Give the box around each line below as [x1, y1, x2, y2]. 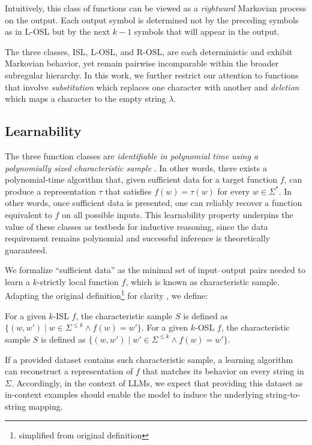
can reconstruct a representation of [5, 365, 133, 377]
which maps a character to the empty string [5, 92, 166, 105]
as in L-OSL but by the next [5, 25, 110, 38]
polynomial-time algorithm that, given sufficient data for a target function [5, 173, 278, 186]
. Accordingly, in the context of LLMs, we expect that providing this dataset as [11, 376, 303, 389]
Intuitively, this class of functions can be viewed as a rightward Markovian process [5, 2, 307, 14]
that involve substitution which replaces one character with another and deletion [5, 80, 299, 93]
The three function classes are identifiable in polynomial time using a [5, 149, 259, 162]
